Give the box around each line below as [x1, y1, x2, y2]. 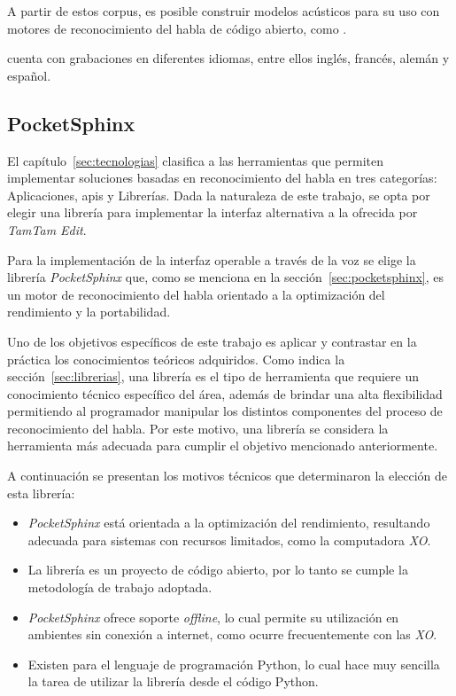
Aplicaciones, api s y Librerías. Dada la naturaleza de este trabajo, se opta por [7, 185, 430, 204]
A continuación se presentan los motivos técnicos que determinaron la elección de [7, 466, 448, 485]
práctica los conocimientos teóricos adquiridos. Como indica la [7, 349, 345, 368]
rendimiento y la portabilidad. [7, 302, 171, 321]
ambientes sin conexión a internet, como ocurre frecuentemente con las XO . [27, 625, 437, 644]
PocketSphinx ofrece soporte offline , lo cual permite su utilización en [27, 607, 399, 626]
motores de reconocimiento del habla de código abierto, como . [7, 19, 347, 37]
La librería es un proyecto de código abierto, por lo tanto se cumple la [27, 560, 408, 579]
